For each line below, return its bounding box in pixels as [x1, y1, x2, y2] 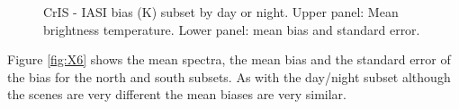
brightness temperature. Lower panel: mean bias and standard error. [43, 20, 420, 38]
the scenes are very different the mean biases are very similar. [7, 85, 346, 104]
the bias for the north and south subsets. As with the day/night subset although [7, 67, 451, 86]
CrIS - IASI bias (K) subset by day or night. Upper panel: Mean [43, 3, 399, 21]
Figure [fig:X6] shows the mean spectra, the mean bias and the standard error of [7, 50, 451, 69]
